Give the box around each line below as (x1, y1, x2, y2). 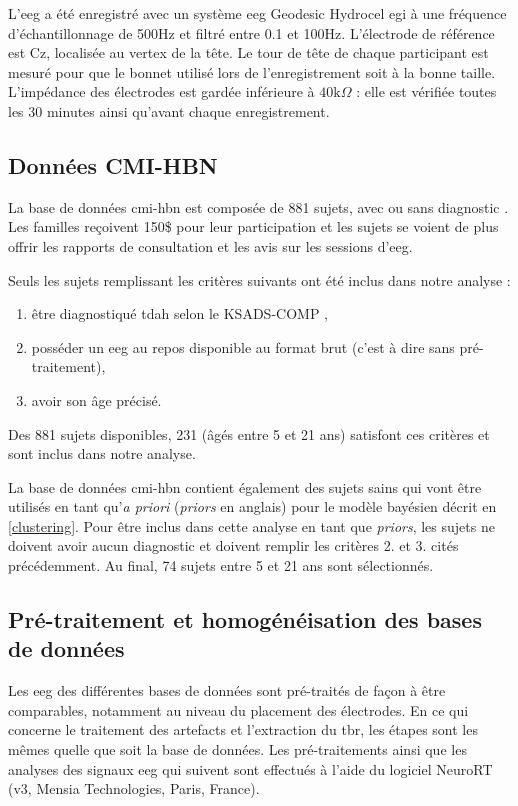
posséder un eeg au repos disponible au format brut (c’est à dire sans (31, 336, 455, 357)
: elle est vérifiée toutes (356, 81, 497, 102)
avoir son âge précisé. (31, 389, 162, 410)
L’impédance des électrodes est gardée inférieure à (8, 81, 315, 102)
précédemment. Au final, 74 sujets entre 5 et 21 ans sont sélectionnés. (8, 555, 434, 576)
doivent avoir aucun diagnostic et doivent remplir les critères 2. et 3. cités (8, 535, 459, 556)
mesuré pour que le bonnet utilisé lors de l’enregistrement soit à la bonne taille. (8, 61, 496, 82)
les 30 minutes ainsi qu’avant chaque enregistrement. (8, 100, 330, 121)
